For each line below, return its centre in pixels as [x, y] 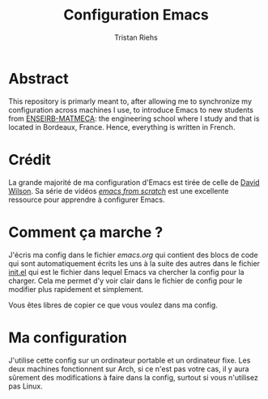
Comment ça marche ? [86, 232]
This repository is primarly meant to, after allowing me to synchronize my [130, 101]
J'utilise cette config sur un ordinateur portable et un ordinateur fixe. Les [130, 360]
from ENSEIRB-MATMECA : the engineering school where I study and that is [134, 118]
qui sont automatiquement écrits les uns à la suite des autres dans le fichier [134, 263]
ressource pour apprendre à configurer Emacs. [87, 199]
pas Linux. [26, 386]
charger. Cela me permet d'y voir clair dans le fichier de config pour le [125, 281]
